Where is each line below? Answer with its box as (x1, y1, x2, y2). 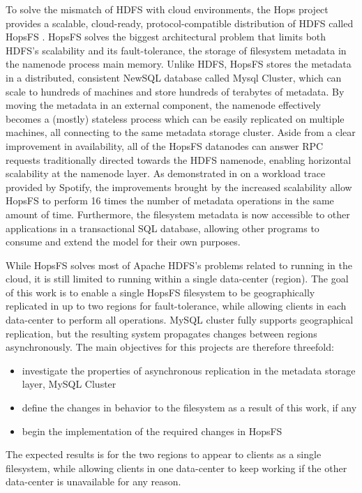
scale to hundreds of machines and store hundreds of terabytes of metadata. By (6, 84, 345, 98)
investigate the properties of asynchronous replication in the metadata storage (22, 363, 356, 377)
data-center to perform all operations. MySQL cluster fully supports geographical (6, 312, 354, 327)
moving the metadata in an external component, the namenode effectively (6, 98, 321, 112)
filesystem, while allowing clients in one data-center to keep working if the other (6, 460, 347, 475)
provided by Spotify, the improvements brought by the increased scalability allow (6, 179, 352, 194)
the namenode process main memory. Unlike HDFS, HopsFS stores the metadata (6, 56, 352, 71)
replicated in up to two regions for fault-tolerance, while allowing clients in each (6, 298, 347, 313)
